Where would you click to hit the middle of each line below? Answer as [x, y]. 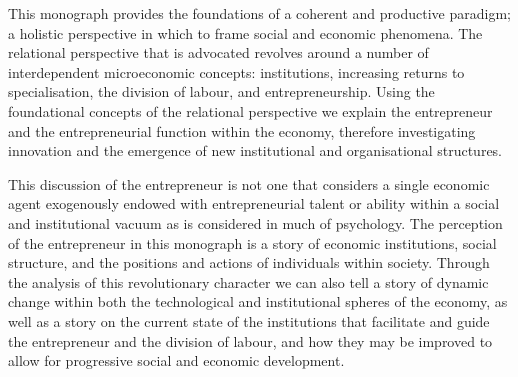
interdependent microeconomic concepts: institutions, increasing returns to [236, 71]
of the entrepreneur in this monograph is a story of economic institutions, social [252, 242]
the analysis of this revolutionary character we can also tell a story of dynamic [248, 281]
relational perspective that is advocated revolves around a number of [218, 52]
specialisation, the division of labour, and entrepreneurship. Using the [221, 91]
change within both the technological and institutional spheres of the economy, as [258, 301]
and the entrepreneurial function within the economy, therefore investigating [242, 130]
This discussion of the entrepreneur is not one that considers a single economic [249, 183]
